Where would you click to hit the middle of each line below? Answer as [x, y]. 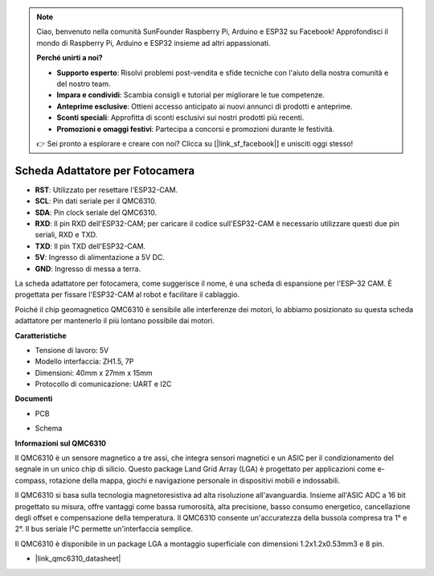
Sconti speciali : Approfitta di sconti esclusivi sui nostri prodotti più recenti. [180, 117]
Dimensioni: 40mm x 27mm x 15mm [94, 372]
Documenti [34, 399]
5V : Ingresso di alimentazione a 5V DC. [100, 257]
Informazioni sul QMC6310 [60, 443]
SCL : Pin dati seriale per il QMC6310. [96, 201]
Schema [49, 428]
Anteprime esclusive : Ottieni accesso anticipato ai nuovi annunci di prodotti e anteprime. [205, 106]
